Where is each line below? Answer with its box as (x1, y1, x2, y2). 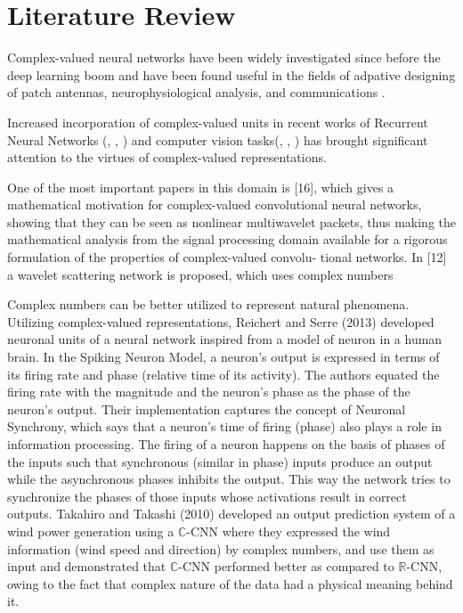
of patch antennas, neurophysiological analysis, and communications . (7, 83, 386, 102)
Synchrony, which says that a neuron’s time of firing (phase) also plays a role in (7, 417, 442, 436)
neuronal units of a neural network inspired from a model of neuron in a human (7, 330, 443, 348)
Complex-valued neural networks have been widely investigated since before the (7, 48, 441, 67)
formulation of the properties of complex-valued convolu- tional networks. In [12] (7, 248, 447, 266)
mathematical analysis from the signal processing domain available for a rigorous (7, 230, 448, 249)
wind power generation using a (7, 521, 175, 540)
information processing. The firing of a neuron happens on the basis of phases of (7, 435, 445, 453)
